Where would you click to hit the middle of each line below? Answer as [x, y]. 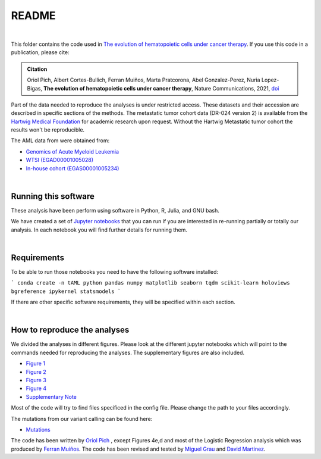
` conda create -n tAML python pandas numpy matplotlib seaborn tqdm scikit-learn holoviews [151, 283]
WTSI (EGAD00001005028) [60, 160]
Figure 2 [36, 371]
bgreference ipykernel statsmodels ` [66, 291]
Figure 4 [36, 388]
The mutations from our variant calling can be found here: [82, 419]
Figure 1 [36, 364]
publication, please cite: [40, 52]
